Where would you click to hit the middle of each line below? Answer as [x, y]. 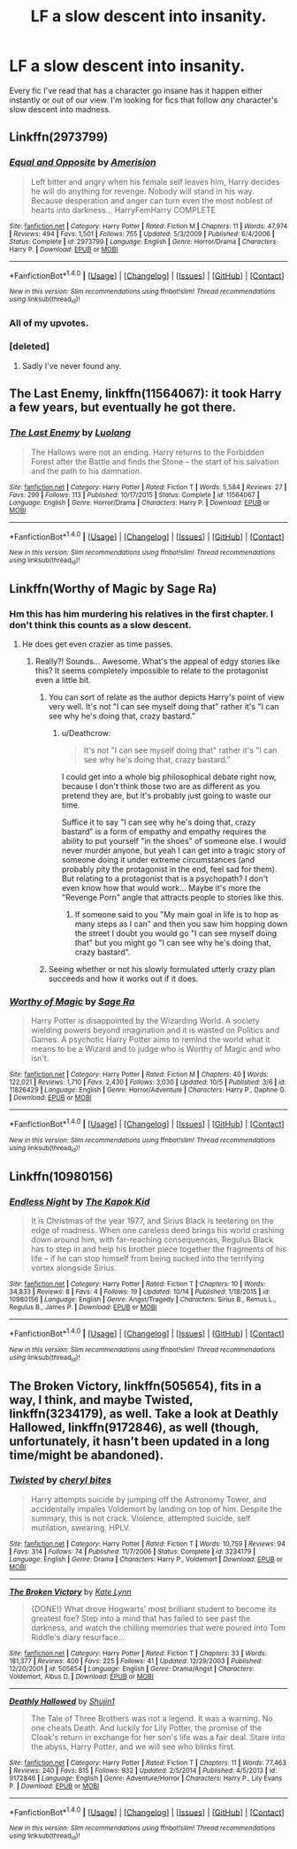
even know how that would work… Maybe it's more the [161, 888]
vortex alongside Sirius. [73, 1268]
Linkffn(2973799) [59, 138]
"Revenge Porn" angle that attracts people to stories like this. [173, 898]
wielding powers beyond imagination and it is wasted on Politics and [155, 1030]
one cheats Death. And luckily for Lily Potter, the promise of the [146, 1728]
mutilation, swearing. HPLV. [80, 1527]
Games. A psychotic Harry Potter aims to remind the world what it [150, 1040]
